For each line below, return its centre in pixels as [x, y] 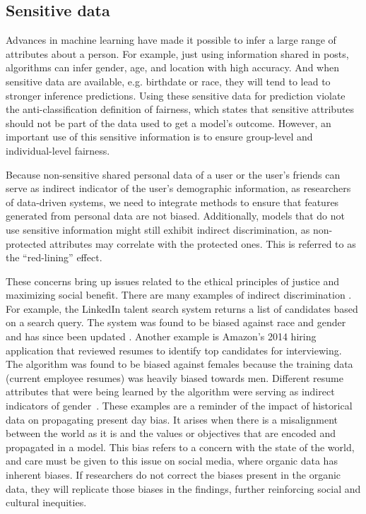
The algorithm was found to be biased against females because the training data [179, 364]
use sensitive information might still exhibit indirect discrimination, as [158, 229]
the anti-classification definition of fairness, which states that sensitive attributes [180, 109]
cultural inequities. [46, 502]
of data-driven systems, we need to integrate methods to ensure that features [172, 202]
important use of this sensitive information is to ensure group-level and [159, 137]
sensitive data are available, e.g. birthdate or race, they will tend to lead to [168, 81]
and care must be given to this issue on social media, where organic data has [172, 461]
